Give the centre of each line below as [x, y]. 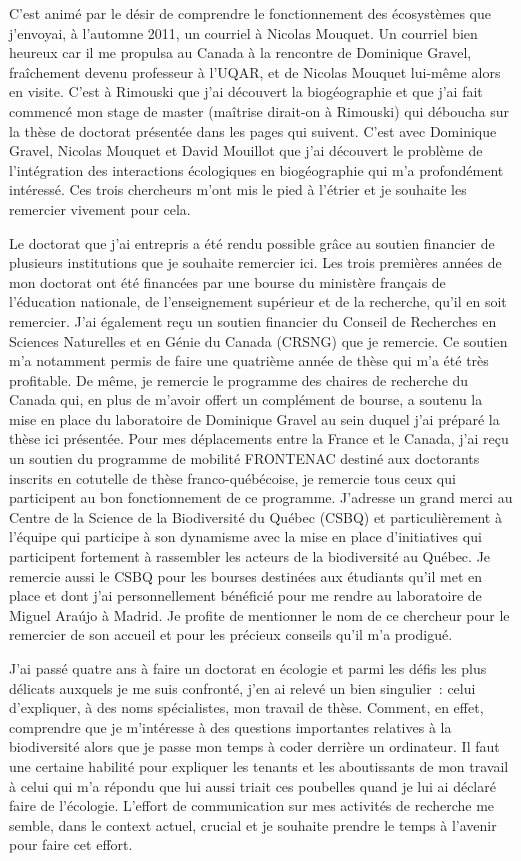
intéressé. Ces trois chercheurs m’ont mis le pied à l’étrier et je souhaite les [238, 189]
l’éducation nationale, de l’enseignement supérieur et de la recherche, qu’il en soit [258, 301]
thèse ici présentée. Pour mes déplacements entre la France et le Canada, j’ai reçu [259, 438]
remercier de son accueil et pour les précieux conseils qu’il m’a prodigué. [231, 634]
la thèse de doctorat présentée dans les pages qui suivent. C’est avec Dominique [253, 130]
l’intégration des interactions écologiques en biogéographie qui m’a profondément [256, 169]
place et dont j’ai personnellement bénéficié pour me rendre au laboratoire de [245, 595]
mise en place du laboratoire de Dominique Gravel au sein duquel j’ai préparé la [254, 418]
